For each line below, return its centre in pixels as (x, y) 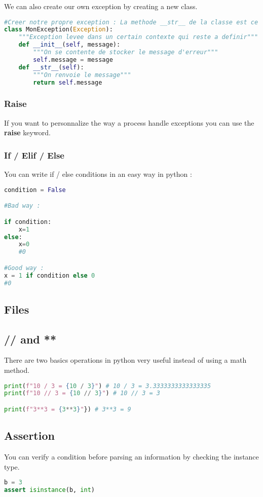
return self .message (68, 82)
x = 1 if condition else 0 (50, 275)
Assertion (29, 435)
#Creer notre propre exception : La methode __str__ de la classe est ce (131, 22)
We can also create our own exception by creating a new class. (101, 6)
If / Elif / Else (34, 155)
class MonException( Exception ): (59, 30)
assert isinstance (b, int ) (50, 490)
